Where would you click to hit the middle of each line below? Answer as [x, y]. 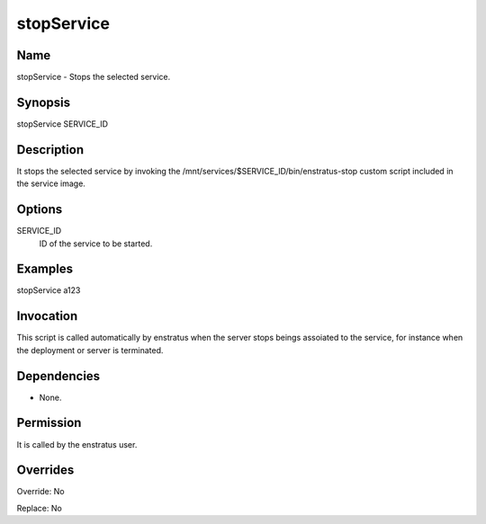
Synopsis [44, 102]
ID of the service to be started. [96, 244]
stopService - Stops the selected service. [94, 77]
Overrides [45, 471]
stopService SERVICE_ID [62, 124]
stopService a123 [49, 290]
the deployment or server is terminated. [90, 350]
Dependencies [58, 376]
